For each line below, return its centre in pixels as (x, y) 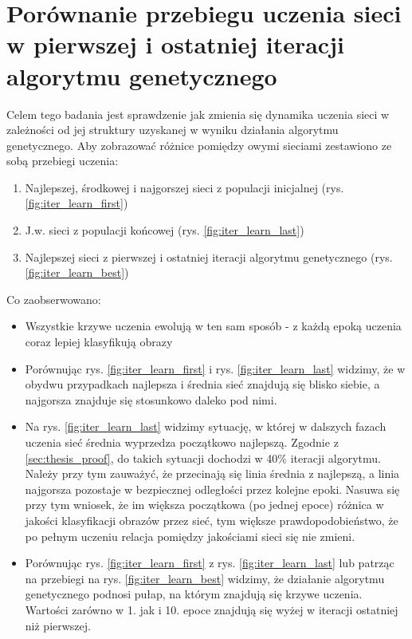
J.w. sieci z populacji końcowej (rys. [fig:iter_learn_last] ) (165, 230)
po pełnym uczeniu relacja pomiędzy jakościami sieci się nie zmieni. (190, 536)
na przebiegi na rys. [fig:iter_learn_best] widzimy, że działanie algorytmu (205, 578)
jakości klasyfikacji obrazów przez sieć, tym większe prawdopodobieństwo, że (212, 520)
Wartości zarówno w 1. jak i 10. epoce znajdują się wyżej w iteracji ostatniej (212, 609)
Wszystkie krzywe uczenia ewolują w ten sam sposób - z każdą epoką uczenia (213, 326)
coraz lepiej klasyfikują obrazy (99, 342)
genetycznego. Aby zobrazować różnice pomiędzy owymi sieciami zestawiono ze (199, 145)
